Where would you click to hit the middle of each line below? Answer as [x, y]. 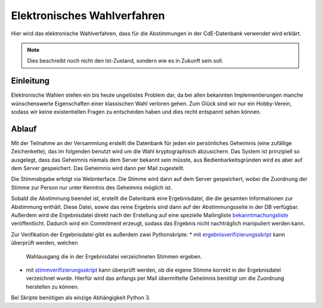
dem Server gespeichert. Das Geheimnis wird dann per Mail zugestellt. [98, 168]
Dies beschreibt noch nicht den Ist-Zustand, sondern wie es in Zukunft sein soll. [125, 61]
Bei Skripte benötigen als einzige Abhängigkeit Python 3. [81, 298]
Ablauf [24, 129]
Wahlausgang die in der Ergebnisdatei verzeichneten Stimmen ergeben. [114, 256]
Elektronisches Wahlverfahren [88, 16]
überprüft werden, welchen [44, 243]
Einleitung [30, 81]
